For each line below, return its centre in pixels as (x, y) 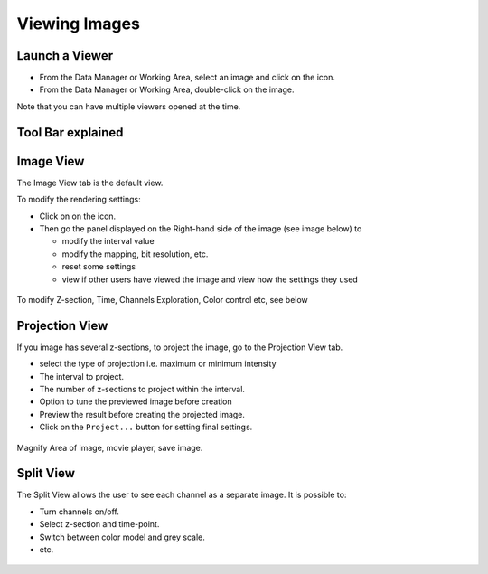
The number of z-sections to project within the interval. (142, 389)
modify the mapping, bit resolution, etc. (135, 254)
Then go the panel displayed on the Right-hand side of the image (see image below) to (201, 228)
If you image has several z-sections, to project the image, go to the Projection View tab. (180, 347)
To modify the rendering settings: (79, 200)
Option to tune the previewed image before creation (136, 401)
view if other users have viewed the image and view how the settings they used (210, 279)
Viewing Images (78, 24)
